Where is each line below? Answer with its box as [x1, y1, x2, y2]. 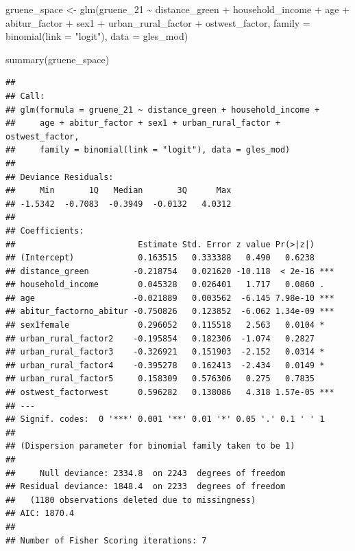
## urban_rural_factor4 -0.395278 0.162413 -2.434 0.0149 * [5, 360, 325, 370]
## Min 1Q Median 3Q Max [5, 185, 232, 196]
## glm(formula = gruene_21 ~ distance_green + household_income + [5, 104, 320, 115]
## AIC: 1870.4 [5, 508, 75, 519]
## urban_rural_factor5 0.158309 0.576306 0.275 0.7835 [5, 374, 315, 384]
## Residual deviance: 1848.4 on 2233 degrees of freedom [5, 482, 286, 492]
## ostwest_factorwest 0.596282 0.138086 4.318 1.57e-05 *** [5, 387, 334, 398]
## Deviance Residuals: [5, 172, 114, 182]
